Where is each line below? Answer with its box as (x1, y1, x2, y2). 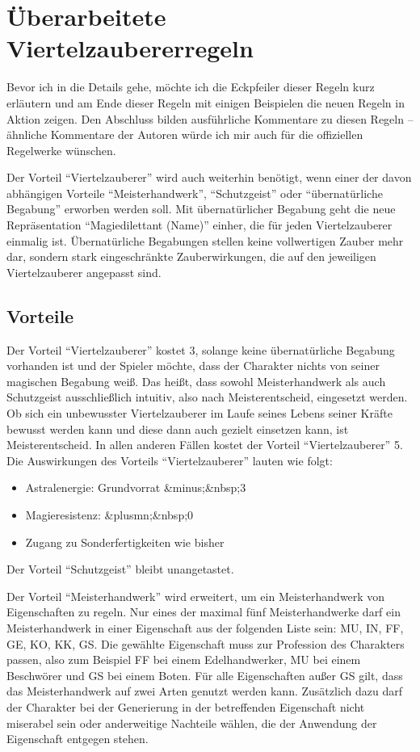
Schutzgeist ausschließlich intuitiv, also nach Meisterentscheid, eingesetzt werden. (6, 389, 408, 405)
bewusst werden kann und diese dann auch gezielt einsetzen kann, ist (6, 420, 349, 437)
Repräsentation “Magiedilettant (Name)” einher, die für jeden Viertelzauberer (6, 216, 393, 233)
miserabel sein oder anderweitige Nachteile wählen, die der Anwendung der (6, 714, 377, 731)
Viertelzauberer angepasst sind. (6, 263, 162, 280)
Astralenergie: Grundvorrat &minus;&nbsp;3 (25, 479, 246, 496)
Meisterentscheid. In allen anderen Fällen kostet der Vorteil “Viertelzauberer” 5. (6, 436, 403, 453)
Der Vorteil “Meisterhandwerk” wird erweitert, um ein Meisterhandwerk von (6, 587, 385, 604)
